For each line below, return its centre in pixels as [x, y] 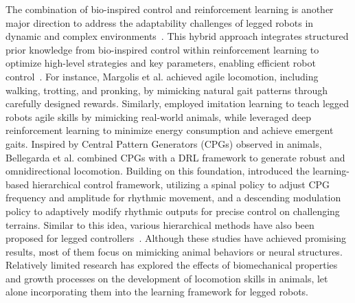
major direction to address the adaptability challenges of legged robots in [160, 22]
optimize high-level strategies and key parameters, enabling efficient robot [161, 63]
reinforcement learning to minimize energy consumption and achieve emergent [170, 130]
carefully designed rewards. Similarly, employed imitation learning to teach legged [177, 103]
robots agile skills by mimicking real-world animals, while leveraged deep [158, 116]
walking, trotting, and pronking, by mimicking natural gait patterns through [167, 90]
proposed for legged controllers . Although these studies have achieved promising [176, 238]
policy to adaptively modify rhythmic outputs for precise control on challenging [173, 211]
